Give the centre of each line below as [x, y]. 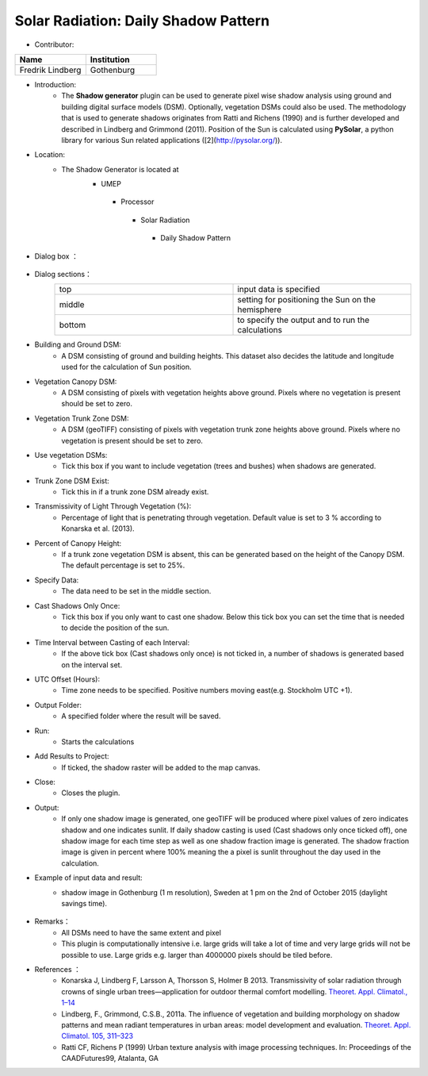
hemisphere [260, 309]
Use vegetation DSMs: [71, 455]
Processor [138, 202]
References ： [57, 969]
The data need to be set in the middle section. [136, 591]
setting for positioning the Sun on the [306, 300]
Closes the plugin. [91, 793]
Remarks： [52, 921]
